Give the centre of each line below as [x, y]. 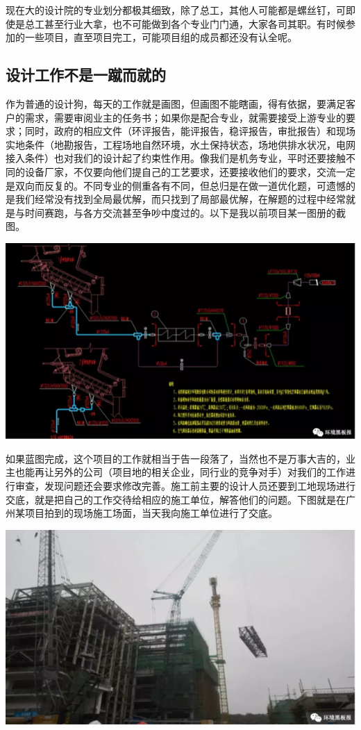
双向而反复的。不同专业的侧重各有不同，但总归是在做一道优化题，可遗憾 [180, 185]
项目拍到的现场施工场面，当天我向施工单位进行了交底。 [151, 513]
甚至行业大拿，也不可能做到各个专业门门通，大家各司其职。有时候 [195, 23]
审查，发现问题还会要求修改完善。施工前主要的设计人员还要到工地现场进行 [185, 485]
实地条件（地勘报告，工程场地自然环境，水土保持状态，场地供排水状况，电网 [180, 144]
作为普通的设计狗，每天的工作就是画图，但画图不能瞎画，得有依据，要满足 [176, 103]
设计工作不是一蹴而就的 [86, 75]
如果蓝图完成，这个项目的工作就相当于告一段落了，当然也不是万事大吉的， [176, 458]
